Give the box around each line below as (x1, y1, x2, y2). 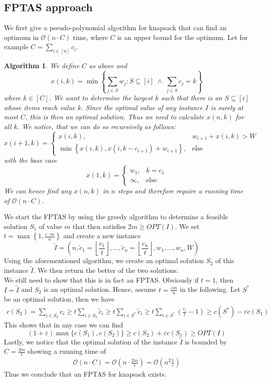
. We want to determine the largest (49, 93, 153, 102)
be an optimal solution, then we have (4, 294, 115, 304)
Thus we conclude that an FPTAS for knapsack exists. (4, 369, 167, 379)
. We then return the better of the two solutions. (33, 265, 179, 275)
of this (215, 255, 234, 266)
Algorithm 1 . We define (4, 60, 79, 71)
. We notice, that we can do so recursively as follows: (17, 121, 176, 131)
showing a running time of (27, 346, 106, 356)
